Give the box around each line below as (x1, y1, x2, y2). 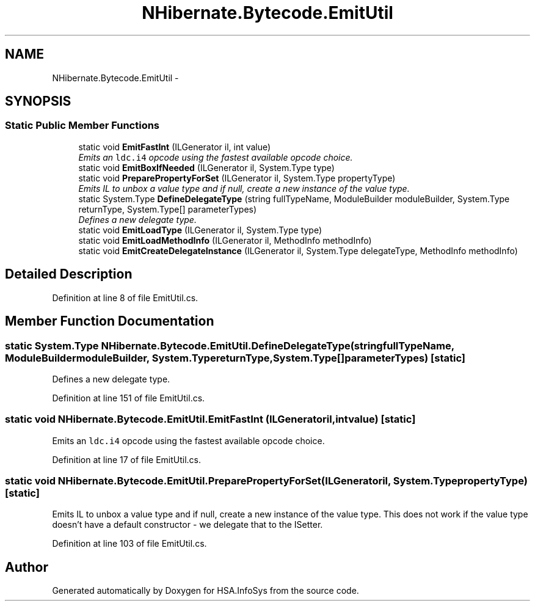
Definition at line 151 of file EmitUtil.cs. (52, 392, 205, 403)
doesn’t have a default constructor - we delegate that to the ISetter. (52, 519, 323, 530)
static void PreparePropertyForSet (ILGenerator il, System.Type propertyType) (78, 172, 396, 183)
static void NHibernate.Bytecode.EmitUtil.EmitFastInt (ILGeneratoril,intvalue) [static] (5, 413, 416, 426)
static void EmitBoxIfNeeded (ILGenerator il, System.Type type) (78, 162, 335, 173)
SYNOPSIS (5, 93, 71, 109)
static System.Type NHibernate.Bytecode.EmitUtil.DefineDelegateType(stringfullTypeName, (5, 339, 454, 352)
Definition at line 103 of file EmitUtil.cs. (52, 538, 207, 549)
